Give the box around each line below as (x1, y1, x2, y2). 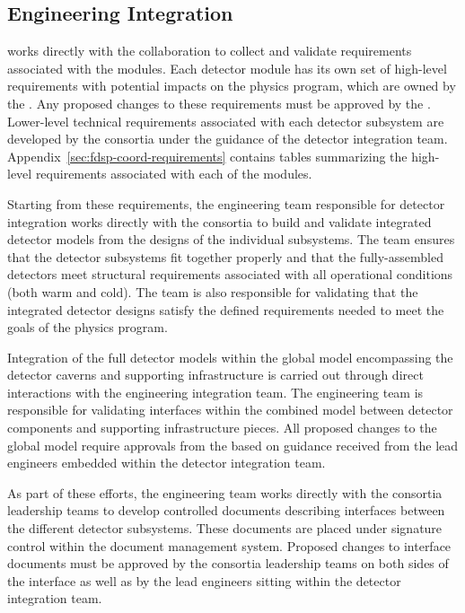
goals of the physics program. (7, 318, 168, 337)
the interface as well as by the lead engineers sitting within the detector (7, 571, 401, 590)
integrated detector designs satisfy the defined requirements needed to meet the (7, 300, 444, 319)
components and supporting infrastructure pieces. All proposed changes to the (7, 418, 437, 437)
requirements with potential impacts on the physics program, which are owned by (7, 76, 456, 95)
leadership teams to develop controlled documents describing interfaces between (7, 501, 445, 520)
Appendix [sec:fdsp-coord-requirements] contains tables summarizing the (7, 146, 408, 165)
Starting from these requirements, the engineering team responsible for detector (7, 194, 445, 213)
